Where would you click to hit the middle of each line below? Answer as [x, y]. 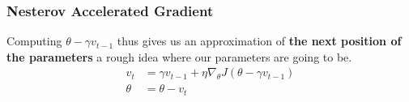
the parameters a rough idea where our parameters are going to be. [179, 56]
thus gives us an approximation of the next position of [259, 41]
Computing [34, 41]
